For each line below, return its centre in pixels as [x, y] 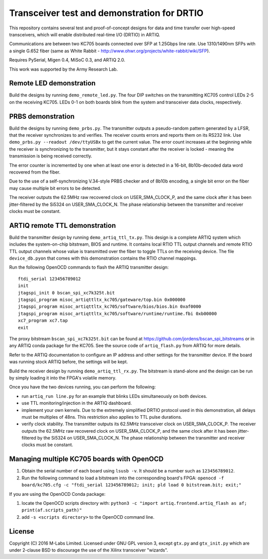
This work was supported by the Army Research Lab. [64, 69]
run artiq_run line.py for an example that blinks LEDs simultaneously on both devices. [114, 396]
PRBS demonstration [42, 116]
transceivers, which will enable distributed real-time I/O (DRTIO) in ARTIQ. [85, 34]
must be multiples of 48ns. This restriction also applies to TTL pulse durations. [102, 417]
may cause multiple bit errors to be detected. [55, 188]
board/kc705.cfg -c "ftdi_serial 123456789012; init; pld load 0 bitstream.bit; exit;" [132, 485]
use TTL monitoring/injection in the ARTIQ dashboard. [77, 403]
